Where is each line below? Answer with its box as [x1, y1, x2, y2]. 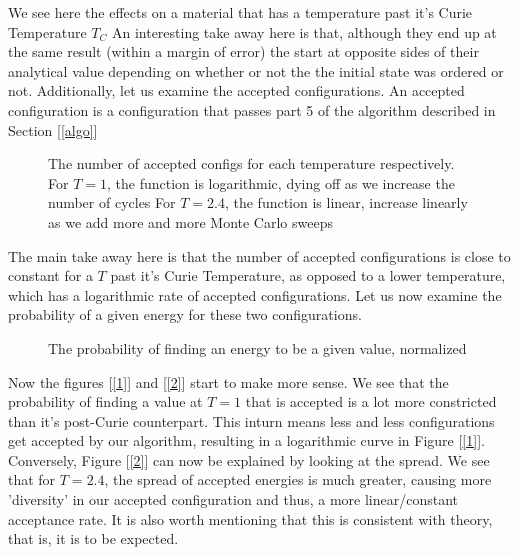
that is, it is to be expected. [8, 528, 179, 549]
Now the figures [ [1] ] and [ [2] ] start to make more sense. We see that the [8, 371, 449, 392]
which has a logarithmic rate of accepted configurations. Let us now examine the [8, 284, 502, 305]
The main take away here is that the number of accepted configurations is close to [8, 245, 511, 266]
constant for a [8, 265, 93, 286]
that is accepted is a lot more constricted [245, 391, 497, 412]
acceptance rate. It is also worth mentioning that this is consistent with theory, [8, 508, 493, 529]
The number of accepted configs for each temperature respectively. [48, 153, 455, 174]
